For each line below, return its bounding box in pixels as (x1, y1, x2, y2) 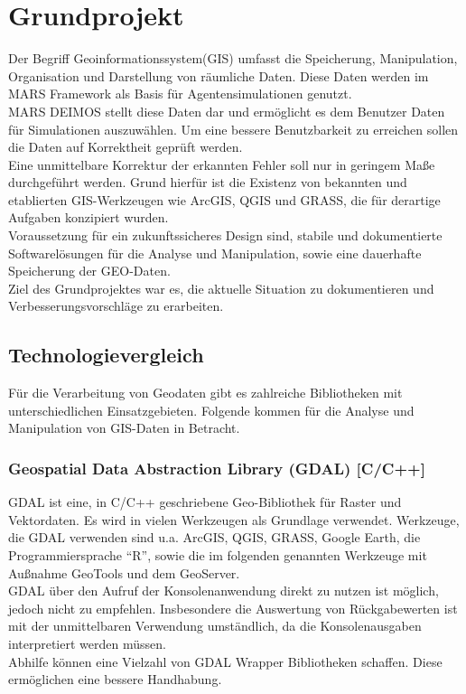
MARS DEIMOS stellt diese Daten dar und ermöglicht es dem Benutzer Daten (8, 101, 445, 120)
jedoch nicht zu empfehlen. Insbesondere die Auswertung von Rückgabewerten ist (8, 598, 458, 617)
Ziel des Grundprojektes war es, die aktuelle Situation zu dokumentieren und (8, 278, 434, 297)
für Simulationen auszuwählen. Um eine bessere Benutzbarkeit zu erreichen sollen (8, 119, 459, 138)
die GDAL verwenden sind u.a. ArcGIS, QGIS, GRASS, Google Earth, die (8, 528, 421, 547)
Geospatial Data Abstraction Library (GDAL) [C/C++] (8, 456, 425, 479)
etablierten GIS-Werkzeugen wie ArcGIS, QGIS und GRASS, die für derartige (8, 190, 441, 209)
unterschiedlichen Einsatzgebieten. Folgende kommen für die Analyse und (8, 400, 415, 419)
